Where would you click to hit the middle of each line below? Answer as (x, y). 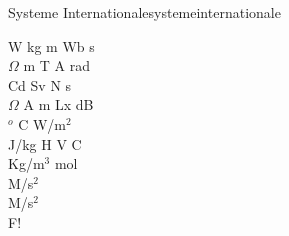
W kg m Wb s (51, 45)
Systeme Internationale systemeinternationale (144, 12)
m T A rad (57, 65)
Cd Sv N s (40, 84)
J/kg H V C (45, 143)
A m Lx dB (58, 104)
